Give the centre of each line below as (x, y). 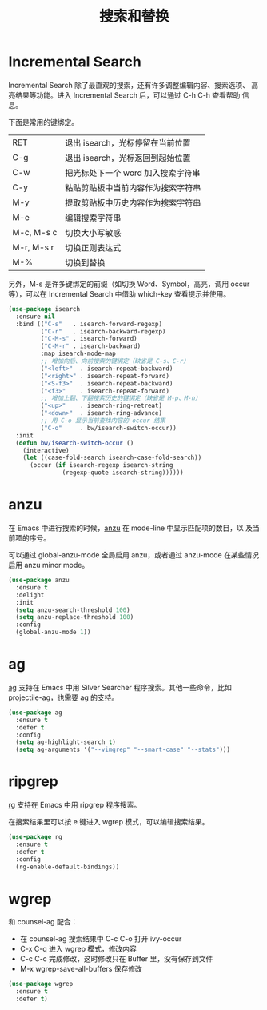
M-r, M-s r (33, 247)
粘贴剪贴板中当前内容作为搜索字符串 (133, 187)
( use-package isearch (44, 309)
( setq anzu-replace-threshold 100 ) (75, 617)
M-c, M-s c (35, 232)
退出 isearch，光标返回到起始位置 (128, 158)
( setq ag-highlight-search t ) (66, 742)
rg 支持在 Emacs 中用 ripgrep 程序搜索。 (75, 805)
